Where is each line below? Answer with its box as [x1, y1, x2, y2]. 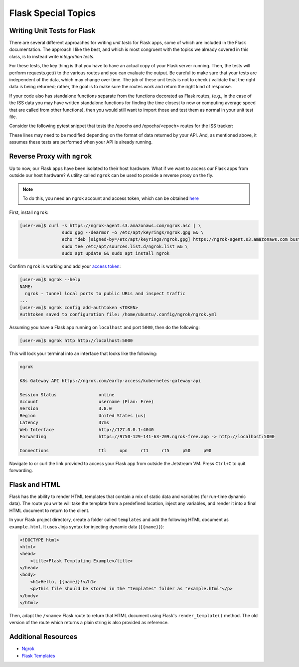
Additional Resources [9, 633, 77, 641]
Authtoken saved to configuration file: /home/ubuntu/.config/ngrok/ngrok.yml [19, 312, 217, 318]
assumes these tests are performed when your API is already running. [9, 139, 153, 145]
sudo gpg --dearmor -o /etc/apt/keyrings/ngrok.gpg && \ [61, 229, 204, 235]
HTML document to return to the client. [9, 507, 90, 513]
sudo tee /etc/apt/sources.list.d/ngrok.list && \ [61, 243, 188, 249]
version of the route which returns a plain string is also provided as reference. [9, 620, 169, 626]
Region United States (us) [19, 413, 147, 418]
